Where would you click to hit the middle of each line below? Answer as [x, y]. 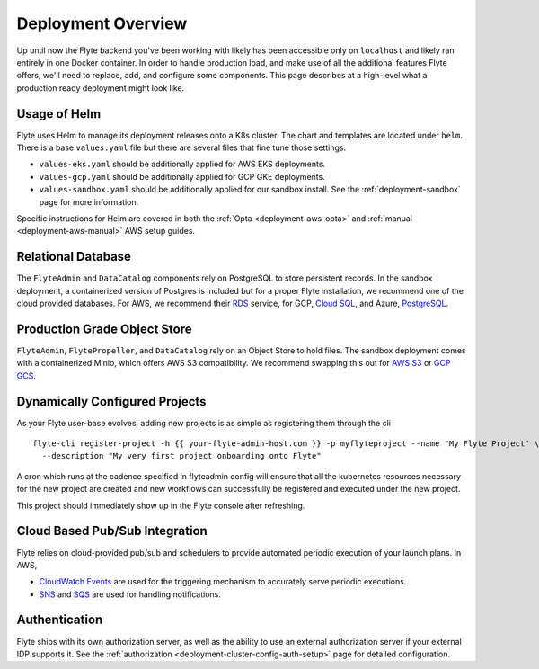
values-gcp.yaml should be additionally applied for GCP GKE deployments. [182, 176]
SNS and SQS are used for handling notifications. [130, 594]
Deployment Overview [102, 23]
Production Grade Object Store [104, 329]
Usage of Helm [59, 114]
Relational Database [74, 257]
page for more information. [89, 201]
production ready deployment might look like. [101, 88]
